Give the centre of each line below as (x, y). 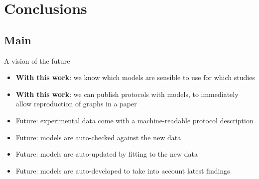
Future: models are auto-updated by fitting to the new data (107, 154)
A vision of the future (37, 60)
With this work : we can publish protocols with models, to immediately (127, 94)
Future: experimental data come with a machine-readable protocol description (134, 120)
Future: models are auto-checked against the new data (98, 137)
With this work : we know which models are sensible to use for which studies (135, 77)
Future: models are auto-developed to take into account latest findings (123, 170)
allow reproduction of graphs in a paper (76, 104)
